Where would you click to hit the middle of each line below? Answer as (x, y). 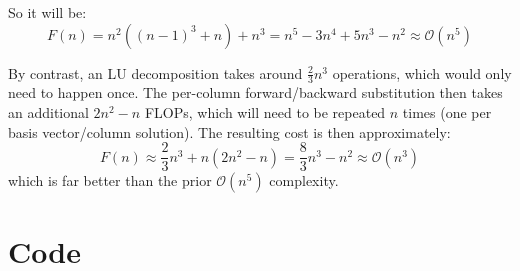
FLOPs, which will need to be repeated (265, 112)
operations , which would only (422, 72)
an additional (48, 112)
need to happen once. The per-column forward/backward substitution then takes (255, 92)
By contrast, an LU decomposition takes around (155, 72)
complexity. (304, 180)
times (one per (447, 112)
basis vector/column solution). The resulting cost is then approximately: (229, 131)
